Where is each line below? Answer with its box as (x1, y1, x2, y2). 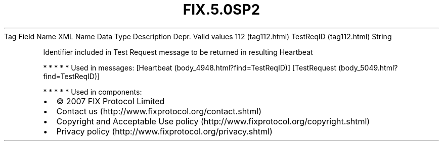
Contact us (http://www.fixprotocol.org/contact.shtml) (56, 106, 262, 116)
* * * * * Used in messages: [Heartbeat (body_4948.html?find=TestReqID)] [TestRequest (43, 63, 337, 72)
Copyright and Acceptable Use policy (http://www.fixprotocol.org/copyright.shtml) (56, 116, 370, 126)
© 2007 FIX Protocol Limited (56, 96, 165, 106)
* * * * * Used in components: (43, 87, 142, 96)
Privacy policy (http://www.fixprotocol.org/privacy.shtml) (56, 126, 273, 136)
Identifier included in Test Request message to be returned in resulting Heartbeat (43, 47, 313, 56)
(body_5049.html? (338, 63, 398, 72)
